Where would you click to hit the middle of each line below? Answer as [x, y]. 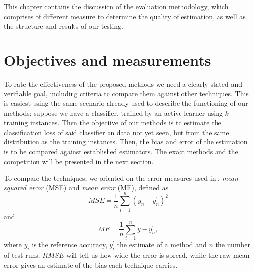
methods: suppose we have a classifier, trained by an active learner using [113, 113]
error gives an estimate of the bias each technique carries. [91, 264]
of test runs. [22, 255]
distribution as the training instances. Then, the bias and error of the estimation [126, 142]
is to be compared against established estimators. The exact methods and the [121, 152]
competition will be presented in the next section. [79, 161]
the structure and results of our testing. [64, 26]
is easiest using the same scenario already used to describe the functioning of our [126, 103]
